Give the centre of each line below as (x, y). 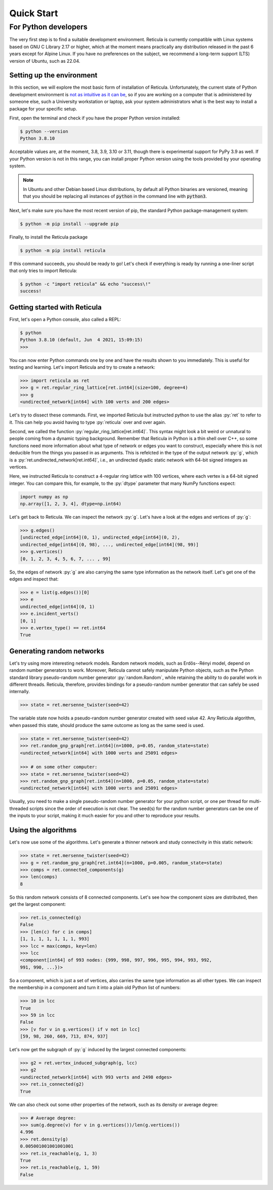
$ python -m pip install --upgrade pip (69, 224)
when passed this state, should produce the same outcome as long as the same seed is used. (107, 725)
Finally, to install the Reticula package (49, 237)
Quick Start (34, 13)
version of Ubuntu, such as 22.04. (45, 61)
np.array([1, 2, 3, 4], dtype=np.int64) (71, 504)
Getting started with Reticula (56, 307)
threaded (19, 809)
